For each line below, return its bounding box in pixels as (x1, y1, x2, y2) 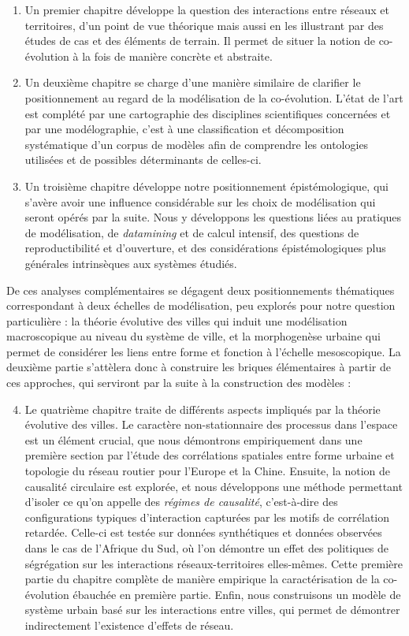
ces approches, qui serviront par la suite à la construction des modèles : (6, 374, 351, 391)
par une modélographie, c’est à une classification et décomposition (24, 121, 344, 137)
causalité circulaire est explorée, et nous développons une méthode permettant (24, 478, 403, 494)
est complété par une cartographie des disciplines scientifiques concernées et (24, 105, 391, 121)
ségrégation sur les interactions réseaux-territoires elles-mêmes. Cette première (24, 555, 403, 571)
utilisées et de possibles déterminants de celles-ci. (24, 151, 262, 168)
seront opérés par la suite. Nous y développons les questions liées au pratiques (24, 209, 402, 225)
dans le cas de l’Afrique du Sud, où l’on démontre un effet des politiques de (24, 540, 389, 556)
